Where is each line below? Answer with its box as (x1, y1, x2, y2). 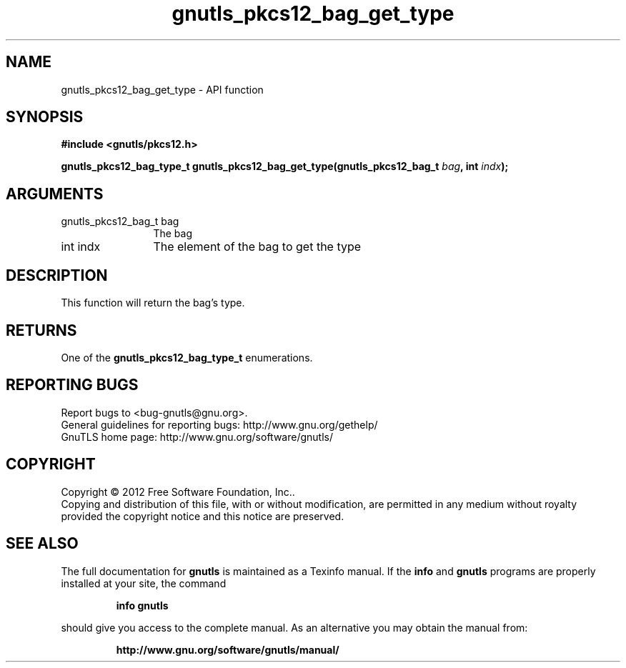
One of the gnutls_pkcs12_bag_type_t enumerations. (61, 351, 313, 364)
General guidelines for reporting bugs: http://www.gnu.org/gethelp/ (61, 418, 378, 431)
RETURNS (6, 321, 77, 339)
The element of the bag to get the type (153, 239, 362, 254)
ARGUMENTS (6, 184, 104, 203)
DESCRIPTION (6, 266, 108, 284)
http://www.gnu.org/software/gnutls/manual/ (116, 643, 339, 656)
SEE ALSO (6, 534, 79, 553)
